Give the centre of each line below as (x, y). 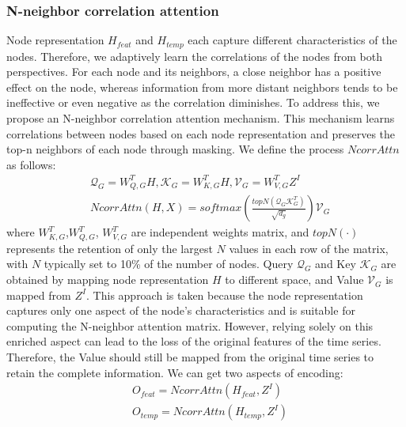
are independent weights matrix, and (220, 232)
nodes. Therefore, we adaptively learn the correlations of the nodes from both (194, 56)
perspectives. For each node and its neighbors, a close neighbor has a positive (194, 72)
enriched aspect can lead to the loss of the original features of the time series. (194, 341)
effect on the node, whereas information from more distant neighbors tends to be (202, 87)
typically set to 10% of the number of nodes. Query (169, 264)
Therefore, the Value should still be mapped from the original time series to (190, 357)
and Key (336, 264)
